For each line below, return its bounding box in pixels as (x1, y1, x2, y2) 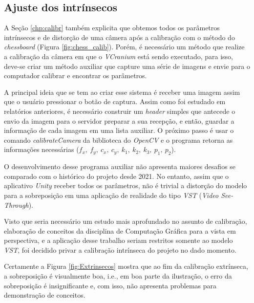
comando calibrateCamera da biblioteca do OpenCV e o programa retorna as (4, 134, 233, 145)
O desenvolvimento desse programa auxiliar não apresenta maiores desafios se (4, 161, 236, 172)
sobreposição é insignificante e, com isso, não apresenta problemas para (4, 280, 217, 290)
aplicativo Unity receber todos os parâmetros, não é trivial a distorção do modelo (4, 180, 247, 191)
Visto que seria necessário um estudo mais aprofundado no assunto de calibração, (4, 216, 247, 226)
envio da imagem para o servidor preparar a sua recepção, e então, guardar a (4, 115, 234, 126)
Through (4, 199, 29, 210)
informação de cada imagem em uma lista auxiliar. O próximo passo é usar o (4, 125, 234, 135)
